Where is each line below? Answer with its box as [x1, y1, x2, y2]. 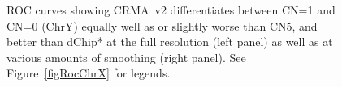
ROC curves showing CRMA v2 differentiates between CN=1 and [6, 2, 336, 18]
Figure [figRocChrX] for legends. [6, 64, 171, 81]
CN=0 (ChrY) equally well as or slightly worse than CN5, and [6, 17, 318, 34]
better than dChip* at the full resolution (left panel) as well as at [6, 33, 333, 50]
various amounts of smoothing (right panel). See [6, 48, 246, 65]
